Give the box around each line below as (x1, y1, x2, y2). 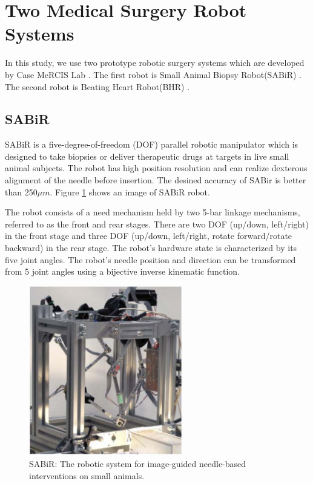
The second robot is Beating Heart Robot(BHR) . (5, 80, 190, 93)
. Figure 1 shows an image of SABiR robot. (50, 185, 210, 198)
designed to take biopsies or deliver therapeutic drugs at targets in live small (5, 149, 289, 162)
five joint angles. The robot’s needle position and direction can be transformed (5, 253, 296, 266)
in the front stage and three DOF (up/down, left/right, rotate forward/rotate (5, 229, 292, 242)
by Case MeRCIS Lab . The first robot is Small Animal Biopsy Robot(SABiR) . (5, 68, 301, 80)
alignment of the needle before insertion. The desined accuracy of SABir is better (5, 174, 306, 186)
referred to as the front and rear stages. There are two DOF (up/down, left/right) (5, 217, 309, 230)
